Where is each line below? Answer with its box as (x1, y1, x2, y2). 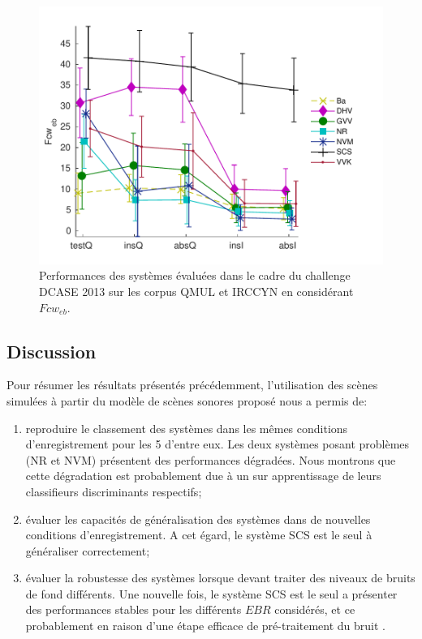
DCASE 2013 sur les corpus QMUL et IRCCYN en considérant (39, 282, 354, 299)
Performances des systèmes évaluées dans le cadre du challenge (39, 267, 351, 284)
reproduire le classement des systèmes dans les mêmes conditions (25, 419, 348, 436)
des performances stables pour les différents (25, 601, 242, 618)
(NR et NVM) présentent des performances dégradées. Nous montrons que (25, 451, 396, 468)
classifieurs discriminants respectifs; (25, 482, 202, 500)
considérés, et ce (274, 601, 355, 618)
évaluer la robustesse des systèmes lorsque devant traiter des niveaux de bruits (25, 569, 416, 586)
